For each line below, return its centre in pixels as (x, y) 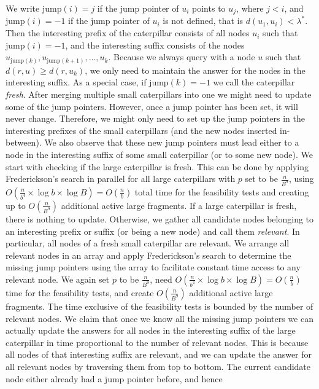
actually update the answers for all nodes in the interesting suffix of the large (151, 330)
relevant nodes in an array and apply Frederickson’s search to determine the (148, 255)
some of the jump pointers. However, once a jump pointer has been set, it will (152, 106)
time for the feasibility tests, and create (80, 292)
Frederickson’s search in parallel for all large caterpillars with (121, 179)
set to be (261, 179)
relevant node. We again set (58, 279)
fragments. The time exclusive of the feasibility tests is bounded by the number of (159, 306)
